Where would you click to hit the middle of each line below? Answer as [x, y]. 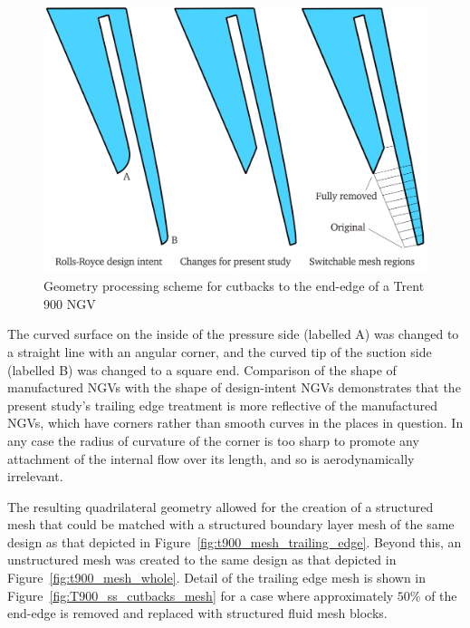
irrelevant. [35, 476]
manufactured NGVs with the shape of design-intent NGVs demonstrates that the [234, 387]
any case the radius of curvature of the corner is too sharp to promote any [213, 440]
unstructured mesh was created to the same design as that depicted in [202, 560]
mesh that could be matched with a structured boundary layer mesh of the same [231, 524]
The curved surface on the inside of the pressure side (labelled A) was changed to [233, 334]
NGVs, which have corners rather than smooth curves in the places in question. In [235, 423]
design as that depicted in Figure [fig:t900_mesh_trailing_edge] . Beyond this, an [235, 541]
